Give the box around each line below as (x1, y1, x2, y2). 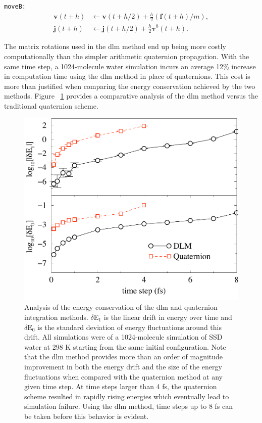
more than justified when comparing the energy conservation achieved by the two (4, 80, 255, 91)
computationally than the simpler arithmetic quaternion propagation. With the (4, 51, 249, 61)
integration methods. (24, 311, 88, 322)
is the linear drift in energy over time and (103, 311, 232, 322)
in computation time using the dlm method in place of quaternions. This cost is (4, 71, 250, 81)
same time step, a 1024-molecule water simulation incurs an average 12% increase (4, 61, 256, 71)
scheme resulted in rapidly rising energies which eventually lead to (24, 391, 229, 401)
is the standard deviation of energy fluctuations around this (37, 321, 222, 332)
